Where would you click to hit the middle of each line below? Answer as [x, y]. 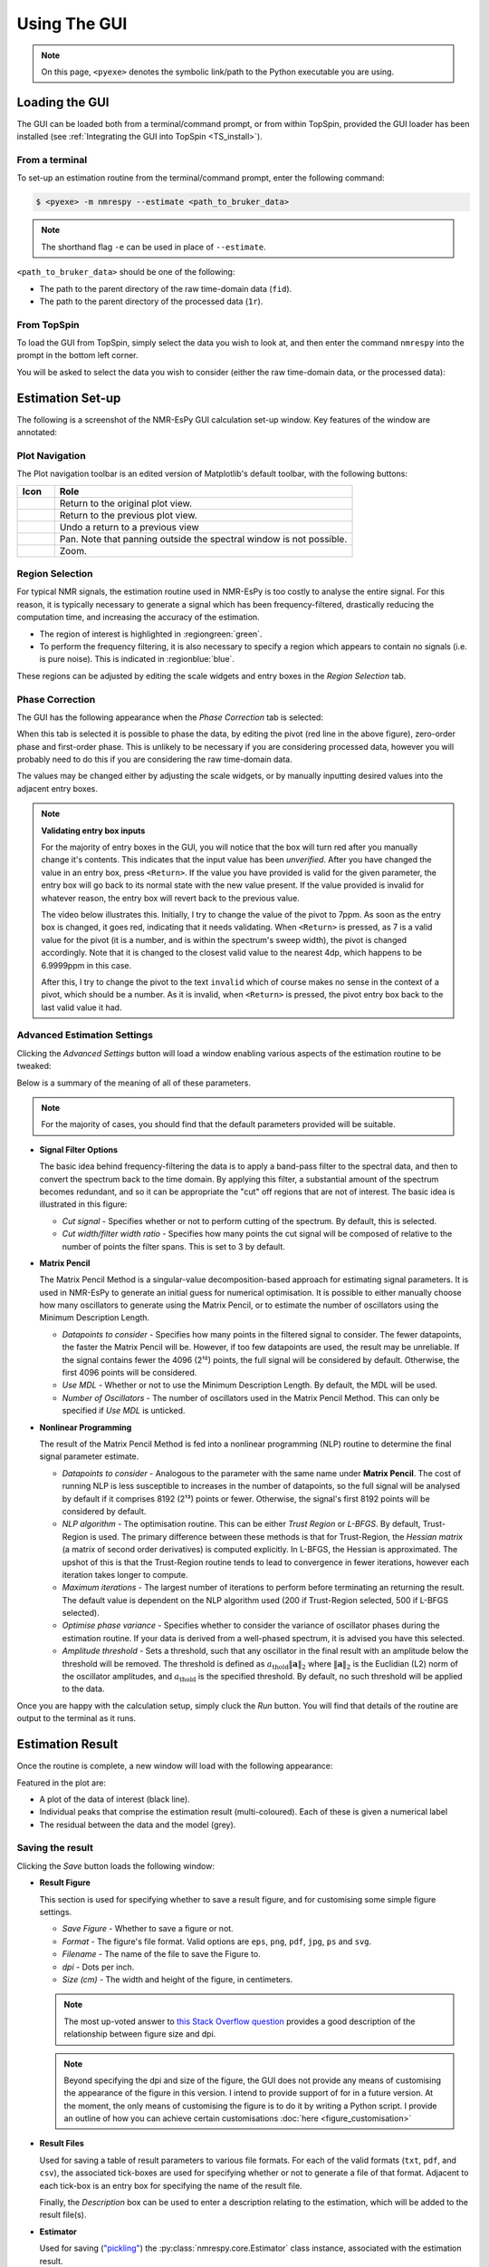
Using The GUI [72, 24]
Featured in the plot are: [61, 1783]
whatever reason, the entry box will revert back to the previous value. [171, 898]
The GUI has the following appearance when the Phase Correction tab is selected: [170, 717]
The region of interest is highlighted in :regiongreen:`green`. [151, 634]
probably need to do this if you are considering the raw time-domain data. [155, 759]
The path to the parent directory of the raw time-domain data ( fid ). [166, 288]
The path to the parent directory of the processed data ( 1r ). [151, 301]
